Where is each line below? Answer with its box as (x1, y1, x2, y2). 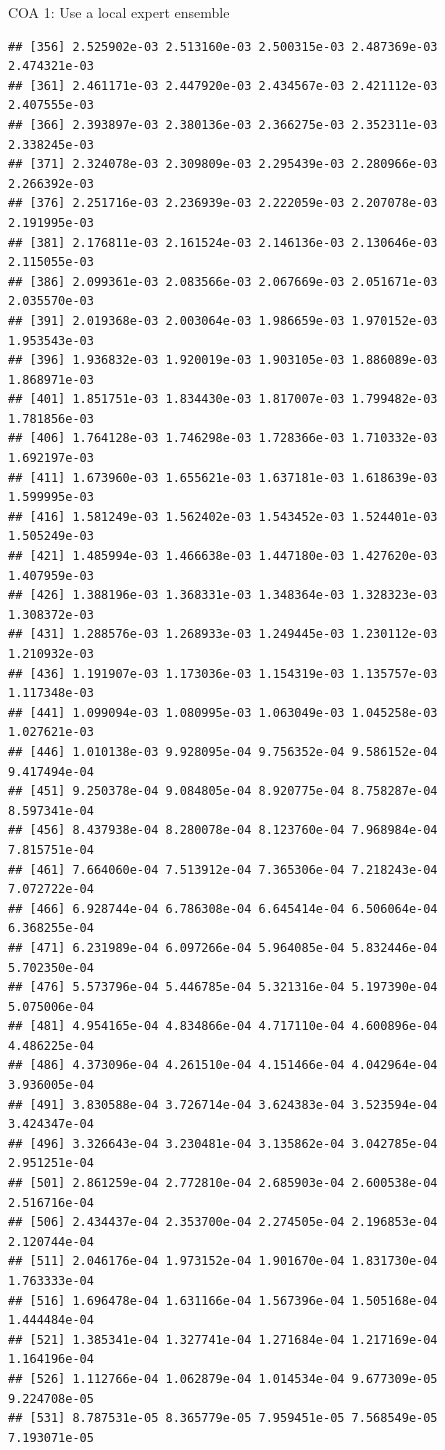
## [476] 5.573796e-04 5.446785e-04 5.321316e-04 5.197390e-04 (8, 980, 438, 995)
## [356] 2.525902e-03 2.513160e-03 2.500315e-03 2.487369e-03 (8, 39, 438, 54)
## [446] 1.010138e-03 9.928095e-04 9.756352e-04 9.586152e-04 (8, 744, 438, 759)
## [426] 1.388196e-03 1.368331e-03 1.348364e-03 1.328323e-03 (8, 588, 438, 603)
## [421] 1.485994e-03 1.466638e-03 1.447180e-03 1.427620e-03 (8, 549, 438, 564)
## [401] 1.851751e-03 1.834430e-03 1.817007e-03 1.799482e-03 (8, 392, 438, 407)
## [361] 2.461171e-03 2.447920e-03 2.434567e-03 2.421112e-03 (8, 78, 438, 93)
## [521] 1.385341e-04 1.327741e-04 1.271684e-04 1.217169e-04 (8, 1332, 438, 1347)
